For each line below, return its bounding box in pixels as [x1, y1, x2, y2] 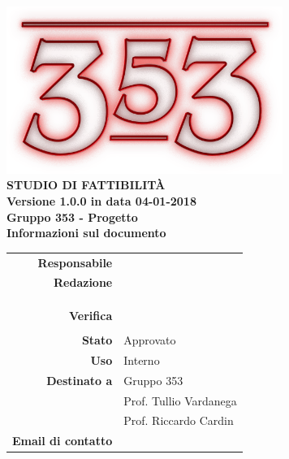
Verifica [69, 306, 113, 323]
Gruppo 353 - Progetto [6, 208, 138, 225]
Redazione [54, 274, 113, 291]
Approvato [123, 331, 176, 349]
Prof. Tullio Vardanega [123, 392, 237, 409]
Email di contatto [12, 432, 113, 449]
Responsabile [37, 253, 113, 271]
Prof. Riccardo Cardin [123, 412, 234, 429]
